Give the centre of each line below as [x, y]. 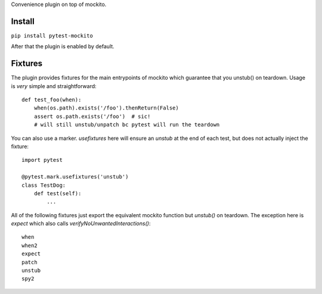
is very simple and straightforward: [54, 86]
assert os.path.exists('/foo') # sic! [92, 116]
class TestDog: [44, 185]
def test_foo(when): [52, 99]
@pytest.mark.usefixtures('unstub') [75, 177]
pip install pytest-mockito [52, 35]
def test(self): [58, 193]
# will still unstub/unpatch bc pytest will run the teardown [127, 125]
